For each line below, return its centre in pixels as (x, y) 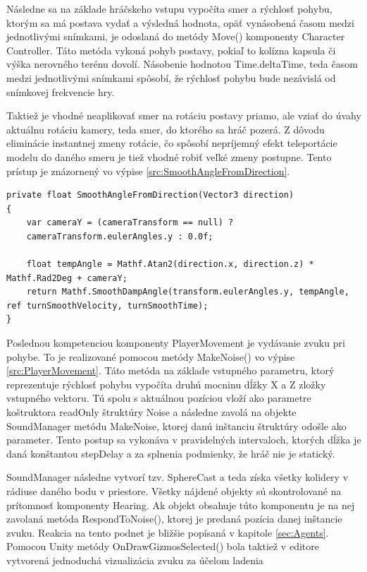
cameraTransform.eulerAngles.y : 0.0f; (120, 236)
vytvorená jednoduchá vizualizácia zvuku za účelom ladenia (135, 560)
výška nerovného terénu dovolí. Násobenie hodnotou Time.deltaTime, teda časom (182, 64)
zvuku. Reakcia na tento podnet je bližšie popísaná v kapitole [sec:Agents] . (168, 532)
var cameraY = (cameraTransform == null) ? (130, 223)
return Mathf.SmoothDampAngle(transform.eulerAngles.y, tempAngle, (188, 292)
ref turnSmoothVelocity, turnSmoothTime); (107, 305)
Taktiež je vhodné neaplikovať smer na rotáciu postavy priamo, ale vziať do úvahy (184, 115)
